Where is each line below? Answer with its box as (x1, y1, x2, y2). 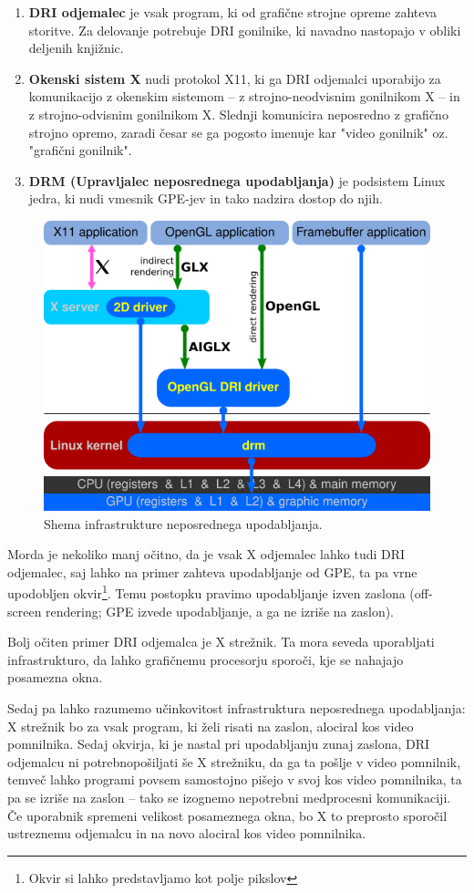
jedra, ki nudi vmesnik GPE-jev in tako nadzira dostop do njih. (28, 189, 383, 208)
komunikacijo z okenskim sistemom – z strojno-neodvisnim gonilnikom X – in (28, 87, 460, 106)
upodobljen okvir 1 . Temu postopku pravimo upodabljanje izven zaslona (7, 581, 406, 602)
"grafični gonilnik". (28, 140, 132, 160)
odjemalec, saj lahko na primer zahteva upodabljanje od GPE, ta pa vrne (7, 562, 417, 581)
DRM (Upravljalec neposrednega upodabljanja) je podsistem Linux (28, 171, 446, 190)
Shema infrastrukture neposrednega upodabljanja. (44, 514, 323, 533)
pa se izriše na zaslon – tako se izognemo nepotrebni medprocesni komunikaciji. (7, 787, 451, 806)
